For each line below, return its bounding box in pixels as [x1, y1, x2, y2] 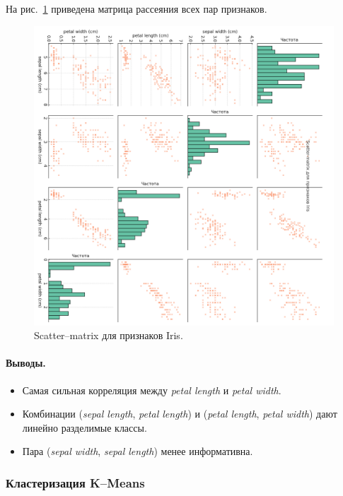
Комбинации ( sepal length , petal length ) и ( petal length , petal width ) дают [22, 406, 337, 421]
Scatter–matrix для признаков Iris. [34, 328, 183, 343]
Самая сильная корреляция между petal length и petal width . [22, 382, 281, 397]
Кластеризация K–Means [6, 473, 145, 491]
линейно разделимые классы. [22, 420, 147, 435]
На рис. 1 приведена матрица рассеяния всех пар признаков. [6, 1, 267, 16]
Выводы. [6, 355, 46, 370]
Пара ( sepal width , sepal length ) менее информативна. [22, 444, 253, 459]
